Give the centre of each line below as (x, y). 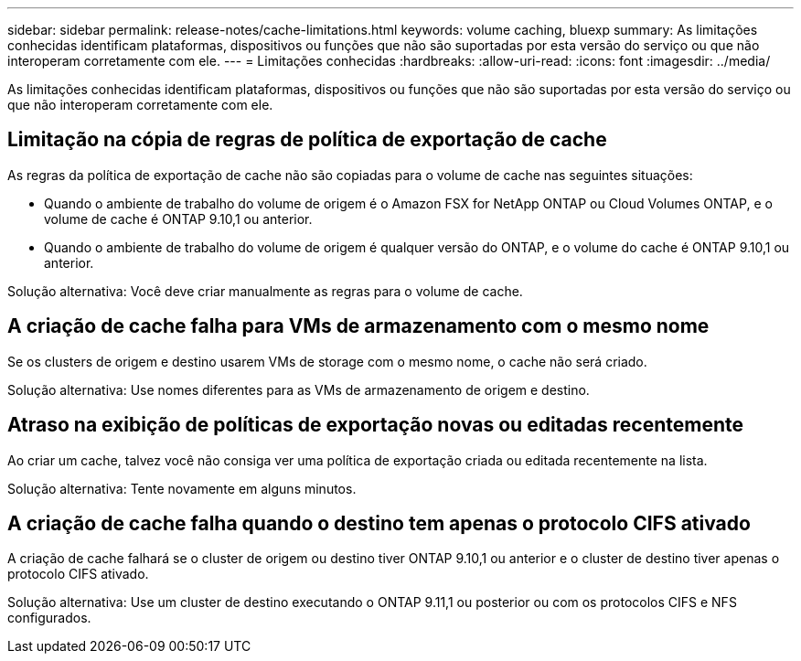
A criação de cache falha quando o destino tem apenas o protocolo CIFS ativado (379, 523)
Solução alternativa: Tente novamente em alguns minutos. (182, 488)
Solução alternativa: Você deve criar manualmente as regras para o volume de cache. (265, 291)
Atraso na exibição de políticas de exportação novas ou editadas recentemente (375, 425)
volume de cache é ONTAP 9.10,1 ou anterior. (178, 219)
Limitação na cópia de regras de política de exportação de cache (307, 140)
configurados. (49, 618)
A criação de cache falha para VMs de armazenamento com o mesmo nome (358, 326)
